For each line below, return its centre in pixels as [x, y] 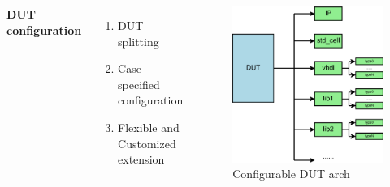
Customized [147, 143]
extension [141, 159]
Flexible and [149, 127]
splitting [139, 41]
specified [139, 84]
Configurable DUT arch [291, 174]
